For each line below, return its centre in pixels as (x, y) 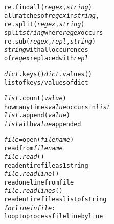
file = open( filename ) (39, 140)
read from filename (33, 148)
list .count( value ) (35, 98)
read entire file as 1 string (46, 165)
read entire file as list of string (55, 200)
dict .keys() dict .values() (48, 74)
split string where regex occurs (54, 33)
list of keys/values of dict (46, 83)
